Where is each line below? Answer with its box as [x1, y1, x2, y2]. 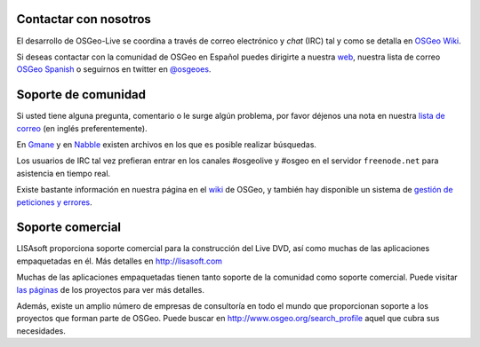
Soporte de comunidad [16, 87, 147, 102]
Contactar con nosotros [16, 12, 151, 27]
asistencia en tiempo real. [16, 168, 111, 178]
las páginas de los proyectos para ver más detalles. [16, 284, 204, 295]
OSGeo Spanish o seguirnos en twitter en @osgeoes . [16, 64, 212, 75]
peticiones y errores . [16, 196, 92, 208]
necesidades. [16, 325, 66, 336]
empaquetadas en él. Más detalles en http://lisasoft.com [16, 256, 222, 266]
